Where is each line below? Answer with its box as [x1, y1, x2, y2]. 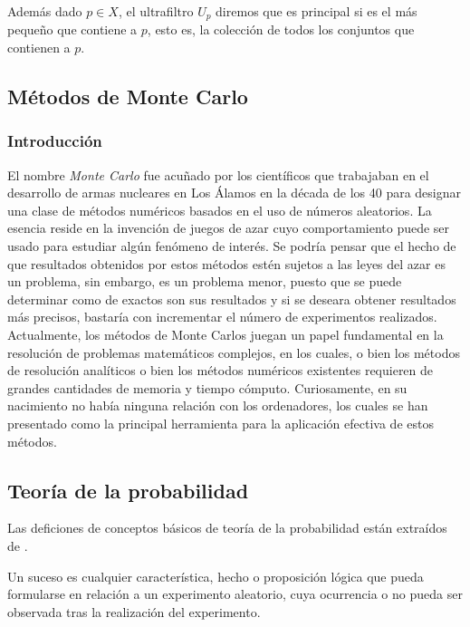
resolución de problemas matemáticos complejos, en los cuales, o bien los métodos [7, 342, 460, 362]
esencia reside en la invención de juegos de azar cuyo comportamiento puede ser [7, 218, 450, 237]
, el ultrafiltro [118, 2, 194, 20]
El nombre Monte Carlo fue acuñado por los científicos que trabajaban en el [7, 165, 429, 184]
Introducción [7, 130, 102, 152]
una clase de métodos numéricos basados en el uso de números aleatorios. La [7, 200, 432, 219]
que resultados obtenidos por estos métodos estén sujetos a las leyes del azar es [7, 254, 446, 273]
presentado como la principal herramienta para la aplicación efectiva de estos [7, 413, 434, 432]
